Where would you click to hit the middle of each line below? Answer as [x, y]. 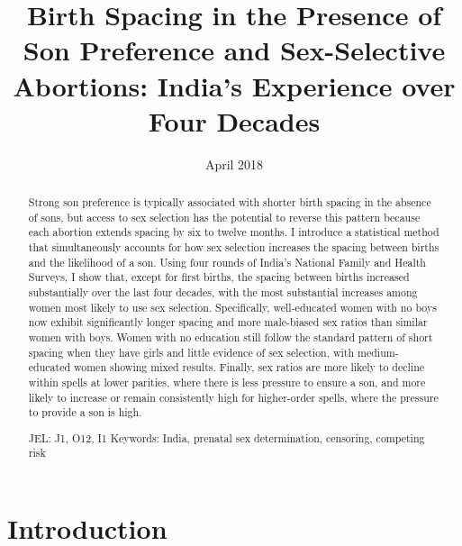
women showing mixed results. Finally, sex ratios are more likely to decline [249, 367]
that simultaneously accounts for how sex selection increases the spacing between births [234, 247]
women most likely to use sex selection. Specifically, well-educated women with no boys [232, 307]
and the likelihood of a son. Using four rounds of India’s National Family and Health [227, 262]
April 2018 [234, 164]
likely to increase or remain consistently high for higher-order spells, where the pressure [233, 397]
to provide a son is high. [85, 412]
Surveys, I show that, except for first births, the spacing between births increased [219, 277]
